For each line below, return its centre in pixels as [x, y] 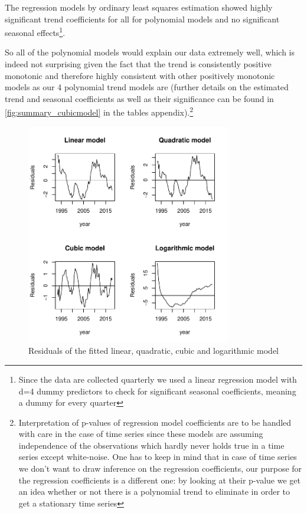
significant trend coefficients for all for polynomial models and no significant [142, 19]
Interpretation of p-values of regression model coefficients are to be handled [155, 422]
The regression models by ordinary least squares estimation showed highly [139, 7]
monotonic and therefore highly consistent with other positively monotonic [140, 75]
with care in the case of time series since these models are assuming [141, 434]
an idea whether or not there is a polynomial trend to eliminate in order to [154, 491]
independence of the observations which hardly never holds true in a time [151, 445]
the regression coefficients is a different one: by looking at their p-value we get [159, 480]
